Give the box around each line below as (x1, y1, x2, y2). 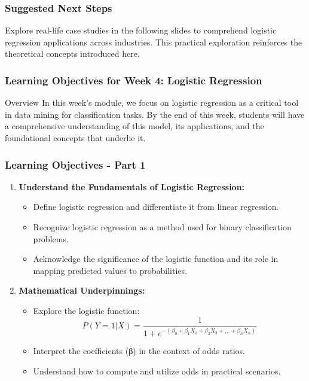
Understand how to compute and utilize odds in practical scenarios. (33, 364, 281, 377)
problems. (33, 232, 69, 245)
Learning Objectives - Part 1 (5, 157, 146, 172)
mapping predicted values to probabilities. (33, 264, 187, 276)
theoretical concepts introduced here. (5, 47, 140, 60)
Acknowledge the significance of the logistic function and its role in (33, 252, 279, 265)
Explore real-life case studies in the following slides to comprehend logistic (5, 24, 277, 36)
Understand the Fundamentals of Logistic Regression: (19, 180, 245, 193)
